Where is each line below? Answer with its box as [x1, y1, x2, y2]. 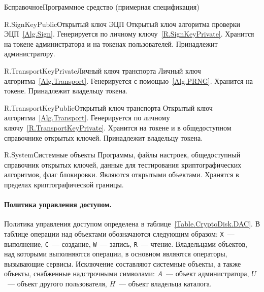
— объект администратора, [166, 268, 249, 279]
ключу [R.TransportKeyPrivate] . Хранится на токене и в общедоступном [4, 122, 232, 133]
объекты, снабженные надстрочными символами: [4, 268, 155, 279]
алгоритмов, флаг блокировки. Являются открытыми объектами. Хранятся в [4, 169, 239, 180]
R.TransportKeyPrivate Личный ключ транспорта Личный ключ [4, 65, 201, 76]
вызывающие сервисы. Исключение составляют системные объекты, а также [4, 258, 241, 269]
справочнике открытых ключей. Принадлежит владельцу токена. [4, 132, 203, 143]
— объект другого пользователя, [7, 278, 107, 288]
